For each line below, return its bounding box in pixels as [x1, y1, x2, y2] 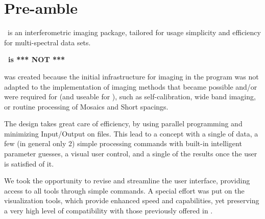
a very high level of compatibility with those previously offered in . [4, 205, 213, 216]
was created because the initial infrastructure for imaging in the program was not [4, 71, 259, 81]
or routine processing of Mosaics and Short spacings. [4, 101, 168, 112]
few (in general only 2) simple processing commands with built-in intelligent [4, 138, 242, 149]
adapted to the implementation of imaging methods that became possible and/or [4, 81, 257, 92]
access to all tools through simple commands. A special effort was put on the [4, 185, 245, 196]
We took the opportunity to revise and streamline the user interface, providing [4, 175, 250, 186]
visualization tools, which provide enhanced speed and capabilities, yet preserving [4, 195, 259, 206]
